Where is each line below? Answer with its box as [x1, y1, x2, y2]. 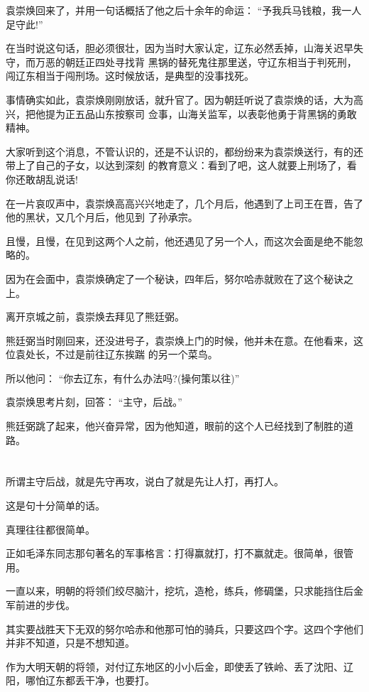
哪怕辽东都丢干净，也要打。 [25, 673, 155, 688]
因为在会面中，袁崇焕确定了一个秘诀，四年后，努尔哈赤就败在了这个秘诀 [6, 271, 343, 286]
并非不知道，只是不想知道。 [6, 635, 135, 650]
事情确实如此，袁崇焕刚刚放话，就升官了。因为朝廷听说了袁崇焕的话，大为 [6, 92, 353, 107]
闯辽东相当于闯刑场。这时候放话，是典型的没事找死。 [6, 68, 254, 83]
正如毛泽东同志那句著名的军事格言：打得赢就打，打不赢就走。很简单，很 [6, 546, 343, 561]
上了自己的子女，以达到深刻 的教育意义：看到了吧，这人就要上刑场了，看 [15, 158, 357, 173]
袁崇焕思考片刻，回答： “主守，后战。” [6, 394, 182, 409]
